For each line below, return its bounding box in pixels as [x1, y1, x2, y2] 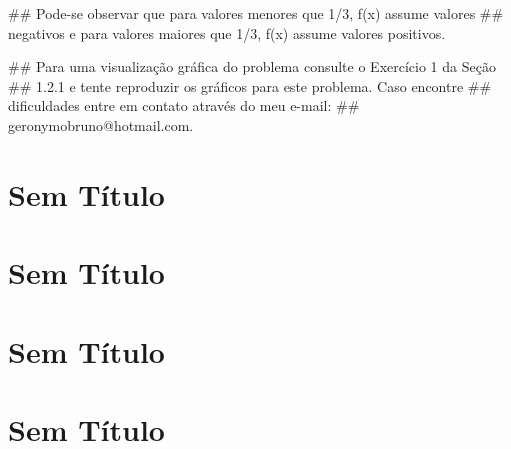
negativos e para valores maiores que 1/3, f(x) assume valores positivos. [8, 22, 446, 43]
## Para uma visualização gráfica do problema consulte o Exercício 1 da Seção [8, 56, 496, 77]
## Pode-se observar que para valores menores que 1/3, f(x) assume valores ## [8, 3, 504, 23]
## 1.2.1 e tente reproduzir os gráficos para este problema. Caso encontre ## [8, 75, 492, 96]
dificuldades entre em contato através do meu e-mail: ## [8, 95, 360, 116]
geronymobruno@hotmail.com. [8, 114, 194, 135]
